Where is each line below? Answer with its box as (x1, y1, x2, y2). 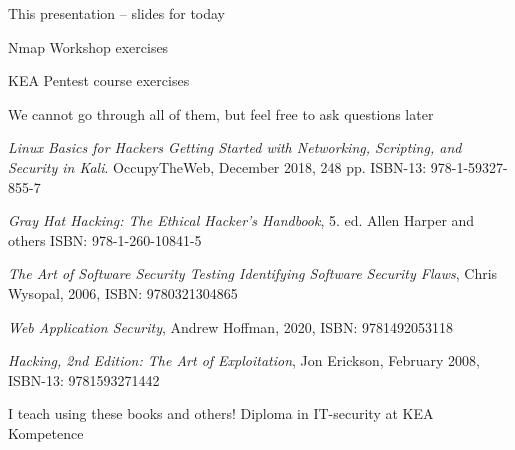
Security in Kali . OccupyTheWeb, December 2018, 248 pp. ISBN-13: (8, 156, 427, 177)
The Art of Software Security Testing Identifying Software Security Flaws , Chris (8, 263, 498, 284)
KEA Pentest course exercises (8, 70, 190, 91)
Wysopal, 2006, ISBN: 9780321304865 (8, 282, 238, 303)
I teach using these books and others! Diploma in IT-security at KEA (8, 403, 434, 424)
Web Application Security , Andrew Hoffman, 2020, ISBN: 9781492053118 (8, 316, 454, 337)
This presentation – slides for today (8, 3, 225, 23)
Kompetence (8, 422, 84, 443)
